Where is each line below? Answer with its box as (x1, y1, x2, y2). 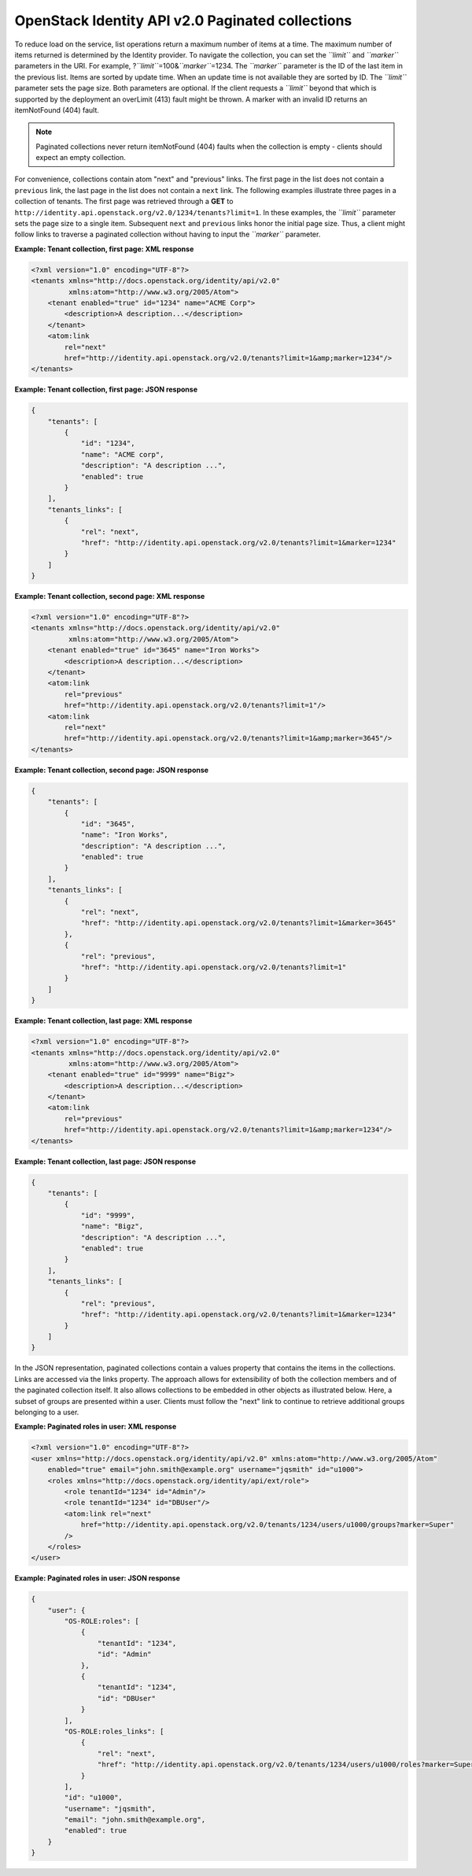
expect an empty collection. (35, 153, 126, 162)
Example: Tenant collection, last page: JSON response (14, 1157, 197, 1166)
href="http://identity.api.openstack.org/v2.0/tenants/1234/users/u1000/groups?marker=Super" (80, 1521, 455, 1529)
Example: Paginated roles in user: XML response (14, 1422, 177, 1432)
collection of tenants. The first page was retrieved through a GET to (14, 197, 234, 206)
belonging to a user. (14, 1407, 79, 1417)
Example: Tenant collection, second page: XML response (14, 592, 205, 601)
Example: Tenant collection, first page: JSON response (14, 384, 198, 394)
